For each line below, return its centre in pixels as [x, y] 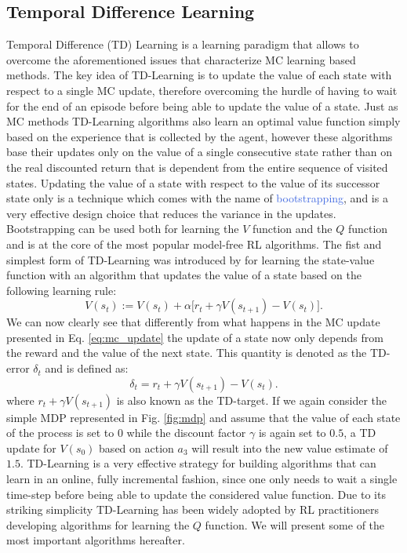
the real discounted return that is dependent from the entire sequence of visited [197, 167]
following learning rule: [62, 290]
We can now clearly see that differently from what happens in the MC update [193, 322]
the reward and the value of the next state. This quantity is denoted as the [187, 353]
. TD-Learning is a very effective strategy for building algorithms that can [198, 463]
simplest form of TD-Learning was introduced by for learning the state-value [191, 259]
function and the [292, 229]
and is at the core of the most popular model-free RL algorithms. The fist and [194, 244]
